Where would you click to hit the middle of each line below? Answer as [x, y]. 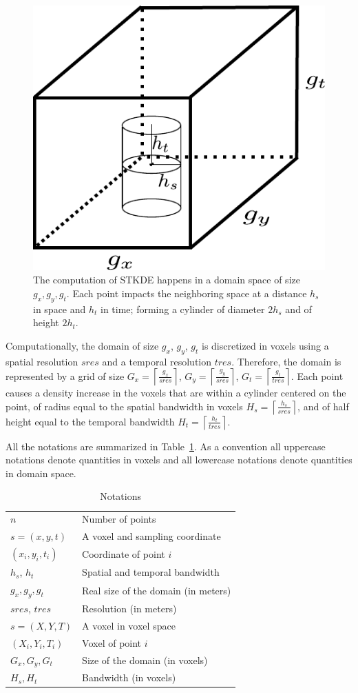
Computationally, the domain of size [82, 345]
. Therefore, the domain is [286, 361]
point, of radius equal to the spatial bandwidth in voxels [124, 406]
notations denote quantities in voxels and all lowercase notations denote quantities [179, 460]
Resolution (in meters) [129, 609]
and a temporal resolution [157, 361]
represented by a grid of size [65, 375]
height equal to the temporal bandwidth [90, 421]
